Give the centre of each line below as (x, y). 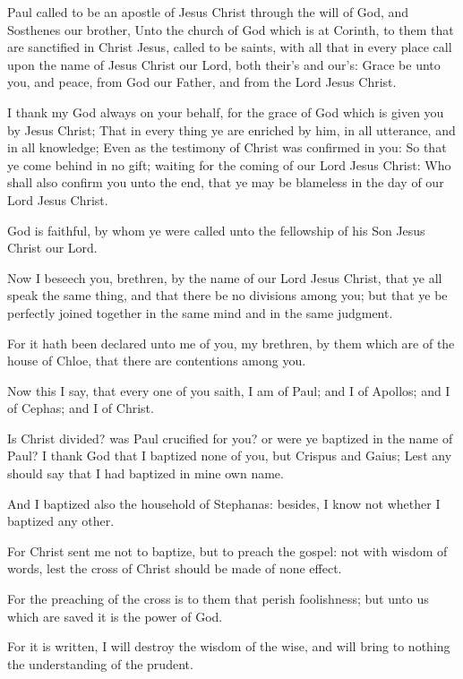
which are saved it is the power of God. (115, 616)
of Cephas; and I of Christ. (81, 408)
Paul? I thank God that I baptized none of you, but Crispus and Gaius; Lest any (230, 456)
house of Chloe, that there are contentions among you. (157, 361)
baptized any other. (61, 521)
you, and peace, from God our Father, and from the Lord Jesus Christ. (202, 82)
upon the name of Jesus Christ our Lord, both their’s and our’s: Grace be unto (224, 64)
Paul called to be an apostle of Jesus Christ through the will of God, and (208, 12)
